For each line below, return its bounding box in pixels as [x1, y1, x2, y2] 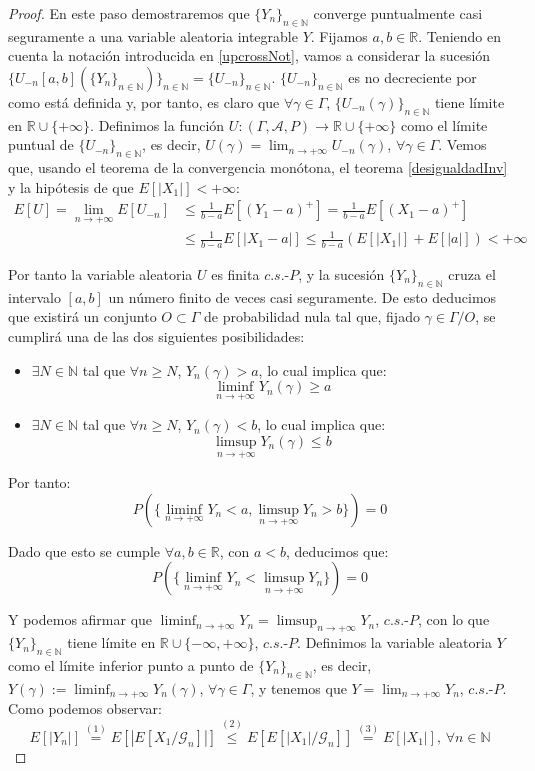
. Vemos [438, 134, 487, 155]
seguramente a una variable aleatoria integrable [8, 25, 298, 46]
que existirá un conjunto [8, 306, 157, 327]
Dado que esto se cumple [8, 540, 160, 561]
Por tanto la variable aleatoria [8, 263, 193, 284]
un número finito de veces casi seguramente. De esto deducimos [108, 286, 497, 307]
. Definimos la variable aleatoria [297, 632, 492, 653]
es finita [211, 263, 260, 284]
